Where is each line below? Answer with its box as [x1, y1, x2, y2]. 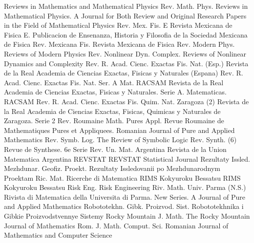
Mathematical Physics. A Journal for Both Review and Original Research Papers [4, 10, 247, 20]
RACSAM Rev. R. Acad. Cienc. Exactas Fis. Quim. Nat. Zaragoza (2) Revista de [4, 96, 249, 106]
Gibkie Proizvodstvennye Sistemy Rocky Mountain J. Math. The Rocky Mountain [4, 211, 250, 221]
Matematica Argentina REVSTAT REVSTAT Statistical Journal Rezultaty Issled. [4, 153, 250, 164]
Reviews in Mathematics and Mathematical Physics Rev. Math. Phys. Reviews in [4, 1, 248, 11]
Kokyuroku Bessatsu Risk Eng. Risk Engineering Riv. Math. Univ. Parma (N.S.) [4, 182, 246, 192]
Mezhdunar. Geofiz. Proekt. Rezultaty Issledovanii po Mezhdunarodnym [4, 163, 220, 173]
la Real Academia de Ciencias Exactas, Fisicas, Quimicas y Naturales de [4, 106, 221, 116]
